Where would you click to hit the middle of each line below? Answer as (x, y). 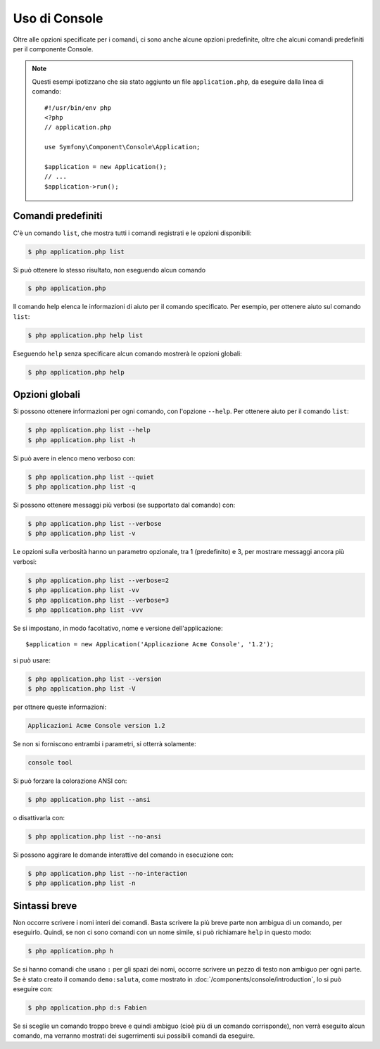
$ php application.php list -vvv (85, 610)
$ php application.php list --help (89, 430)
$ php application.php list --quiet (91, 477)
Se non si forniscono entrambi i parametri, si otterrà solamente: (104, 744)
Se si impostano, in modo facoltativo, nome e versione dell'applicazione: (118, 628)
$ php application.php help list (85, 335)
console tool (50, 763)
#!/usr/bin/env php (78, 108)
